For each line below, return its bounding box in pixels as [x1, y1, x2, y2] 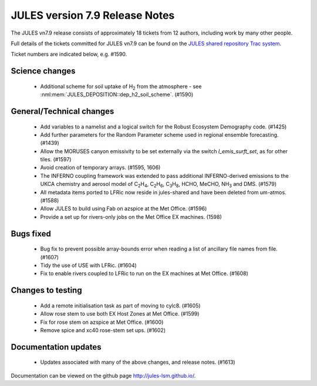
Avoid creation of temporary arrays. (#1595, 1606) [40, 164, 161, 171]
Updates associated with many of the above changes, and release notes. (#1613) [40, 358, 235, 366]
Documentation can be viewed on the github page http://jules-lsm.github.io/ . [11, 372, 196, 379]
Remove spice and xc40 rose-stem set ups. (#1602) [40, 326, 166, 334]
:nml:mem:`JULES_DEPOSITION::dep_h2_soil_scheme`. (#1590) [40, 91, 194, 98]
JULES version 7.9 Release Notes [11, 9, 175, 22]
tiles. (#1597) [40, 156, 72, 163]
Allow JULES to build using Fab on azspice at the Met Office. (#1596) [40, 205, 207, 212]
